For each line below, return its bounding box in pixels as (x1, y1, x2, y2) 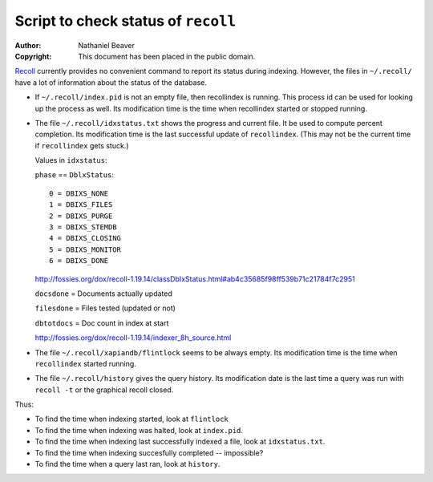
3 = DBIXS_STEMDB (49, 223, 117, 232)
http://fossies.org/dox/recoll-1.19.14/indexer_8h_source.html (34, 333, 232, 342)
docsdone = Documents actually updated (34, 289, 172, 298)
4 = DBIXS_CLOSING (49, 233, 122, 243)
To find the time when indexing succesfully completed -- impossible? (34, 448, 264, 457)
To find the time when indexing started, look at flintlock (34, 414, 229, 424)
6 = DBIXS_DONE (49, 257, 109, 265)
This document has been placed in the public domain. (78, 51, 256, 61)
